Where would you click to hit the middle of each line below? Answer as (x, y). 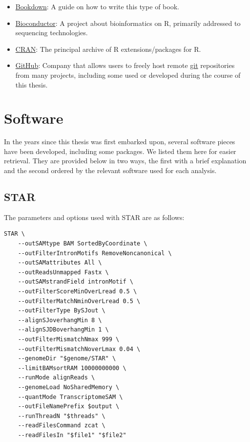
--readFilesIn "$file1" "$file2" (72, 435)
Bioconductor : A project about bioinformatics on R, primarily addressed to (128, 23)
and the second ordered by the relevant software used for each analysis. (110, 170)
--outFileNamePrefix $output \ (69, 407)
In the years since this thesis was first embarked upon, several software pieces (120, 142)
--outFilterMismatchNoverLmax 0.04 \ (79, 349)
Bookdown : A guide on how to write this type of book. (97, 6)
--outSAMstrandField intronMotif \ (75, 282)
